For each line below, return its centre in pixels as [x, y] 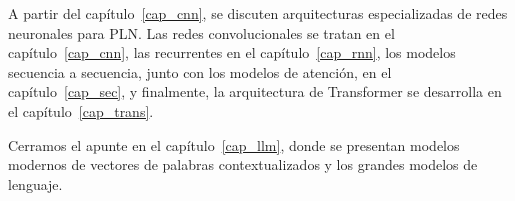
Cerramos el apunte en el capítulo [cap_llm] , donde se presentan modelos [234, 144]
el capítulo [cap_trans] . [81, 110]
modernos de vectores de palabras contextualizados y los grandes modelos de [243, 164]
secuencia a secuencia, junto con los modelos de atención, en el [200, 71]
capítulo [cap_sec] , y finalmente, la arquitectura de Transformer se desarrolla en [255, 91]
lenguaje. [35, 183]
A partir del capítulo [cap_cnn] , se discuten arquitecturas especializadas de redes [258, 13]
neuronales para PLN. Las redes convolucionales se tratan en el [201, 32]
